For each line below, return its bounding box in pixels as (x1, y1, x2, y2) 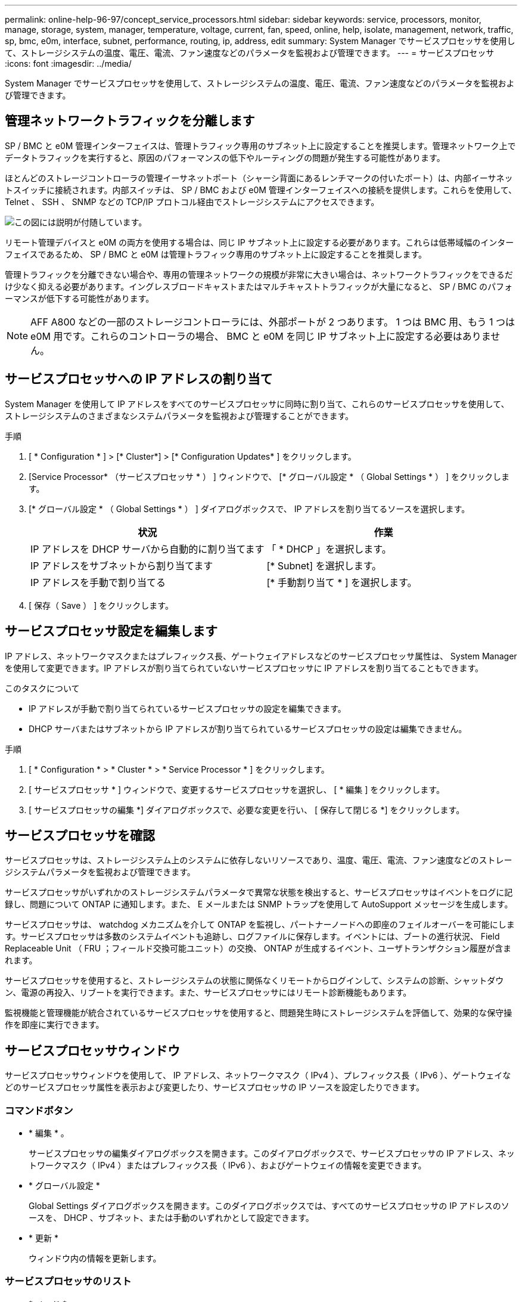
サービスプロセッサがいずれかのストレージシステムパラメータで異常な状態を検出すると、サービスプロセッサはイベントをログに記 (5, 887, 513, 898)
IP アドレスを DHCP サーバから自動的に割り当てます (30, 542, 265, 555)
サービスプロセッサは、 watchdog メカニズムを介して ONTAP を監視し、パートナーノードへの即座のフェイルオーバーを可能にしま (5, 919, 515, 930)
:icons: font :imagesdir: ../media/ (5, 58, 132, 69)
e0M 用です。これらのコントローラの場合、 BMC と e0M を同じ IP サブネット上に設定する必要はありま (30, 330, 491, 342)
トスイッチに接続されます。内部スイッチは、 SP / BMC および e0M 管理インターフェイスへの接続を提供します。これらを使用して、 (5, 184, 517, 195)
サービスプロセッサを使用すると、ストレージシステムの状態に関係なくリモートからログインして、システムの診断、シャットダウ (5, 975, 504, 986)
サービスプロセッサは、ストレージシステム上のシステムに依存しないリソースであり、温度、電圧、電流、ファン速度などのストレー (5, 855, 512, 866)
